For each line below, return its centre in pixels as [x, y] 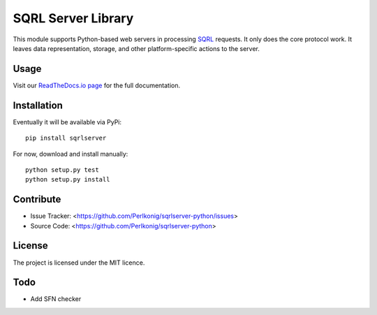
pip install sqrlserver [66, 138]
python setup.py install [68, 180]
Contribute [37, 199]
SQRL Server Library [73, 18]
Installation [38, 105]
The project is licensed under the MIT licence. [79, 263]
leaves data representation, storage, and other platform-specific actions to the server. [136, 48]
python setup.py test [62, 170]
